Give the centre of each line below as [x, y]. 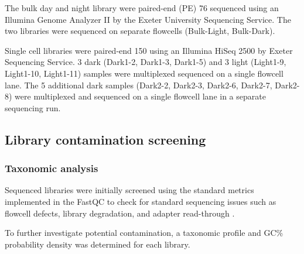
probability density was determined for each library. [98, 244]
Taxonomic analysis [52, 168]
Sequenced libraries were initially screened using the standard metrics [129, 190]
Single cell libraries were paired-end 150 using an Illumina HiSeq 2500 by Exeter [149, 50]
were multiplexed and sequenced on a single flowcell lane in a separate [140, 96]
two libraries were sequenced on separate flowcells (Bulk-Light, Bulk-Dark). [140, 31]
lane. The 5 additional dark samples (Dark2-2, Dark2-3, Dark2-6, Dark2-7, [139, 85]
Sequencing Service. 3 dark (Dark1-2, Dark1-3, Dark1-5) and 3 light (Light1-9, [146, 62]
